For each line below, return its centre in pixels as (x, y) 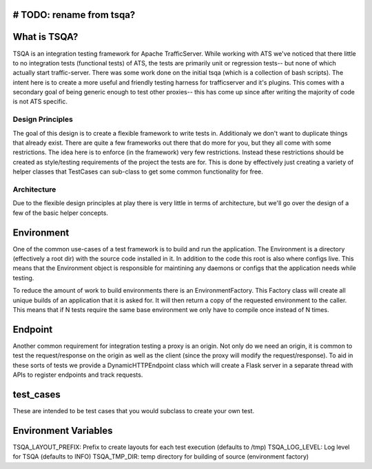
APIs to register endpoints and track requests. (78, 375)
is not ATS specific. (40, 102)
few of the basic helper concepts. (60, 213)
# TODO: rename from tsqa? (74, 15)
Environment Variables (63, 430)
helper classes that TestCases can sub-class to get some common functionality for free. (138, 171)
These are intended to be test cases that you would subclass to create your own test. (134, 410)
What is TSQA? (45, 37)
